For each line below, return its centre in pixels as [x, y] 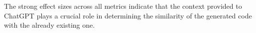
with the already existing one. [50, 25]
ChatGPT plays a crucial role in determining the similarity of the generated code [128, 15]
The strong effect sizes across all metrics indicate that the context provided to [123, 6]
